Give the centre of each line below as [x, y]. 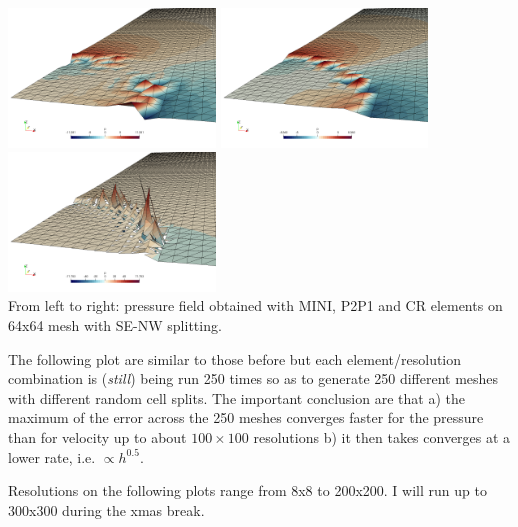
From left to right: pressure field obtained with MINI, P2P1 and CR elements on [255, 305]
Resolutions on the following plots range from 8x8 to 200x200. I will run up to [247, 490]
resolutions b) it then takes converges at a [382, 437]
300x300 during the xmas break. [106, 509]
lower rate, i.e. [52, 456]
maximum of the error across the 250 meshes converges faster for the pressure [246, 417]
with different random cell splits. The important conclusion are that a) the [236, 397]
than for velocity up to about [97, 437]
